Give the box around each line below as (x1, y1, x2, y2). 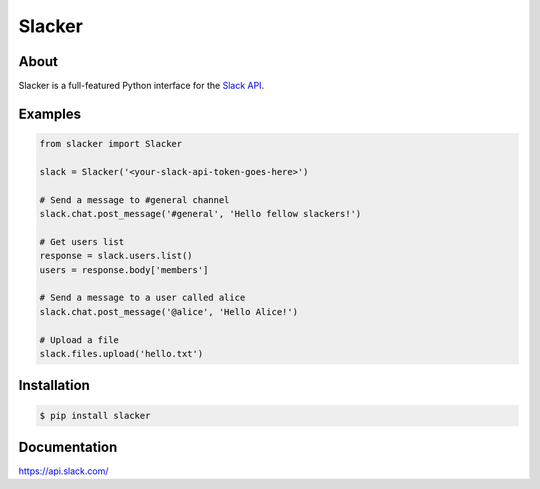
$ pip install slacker (39, 410, 151, 421)
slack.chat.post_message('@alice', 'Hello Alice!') (39, 306, 299, 317)
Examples (18, 105, 82, 122)
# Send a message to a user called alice (39, 292, 246, 304)
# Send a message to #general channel (39, 194, 230, 205)
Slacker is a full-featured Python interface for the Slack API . (18, 80, 265, 92)
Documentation (18, 438, 118, 455)
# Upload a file (39, 334, 120, 345)
